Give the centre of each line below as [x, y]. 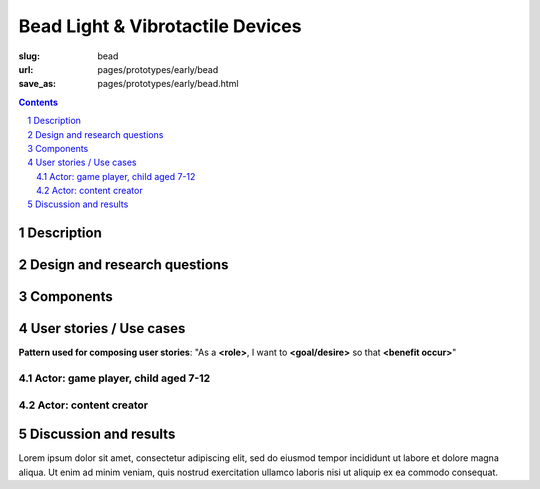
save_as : [37, 84]
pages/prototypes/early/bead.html [168, 84]
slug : [29, 56]
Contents [38, 102]
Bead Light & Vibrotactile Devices [160, 26]
